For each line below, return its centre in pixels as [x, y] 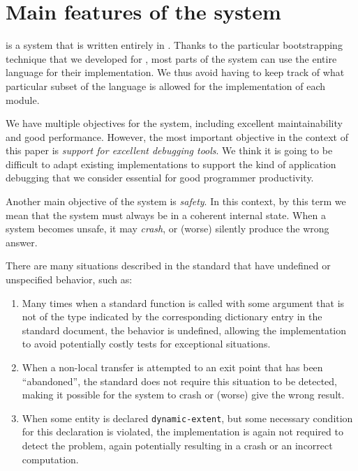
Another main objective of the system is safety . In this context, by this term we [176, 201]
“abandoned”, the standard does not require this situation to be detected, [179, 381]
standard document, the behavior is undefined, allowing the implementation [184, 330]
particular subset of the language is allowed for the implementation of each [166, 85]
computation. [50, 459]
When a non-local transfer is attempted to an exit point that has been [172, 367]
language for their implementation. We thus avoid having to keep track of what [175, 72]
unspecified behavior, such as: [69, 279]
